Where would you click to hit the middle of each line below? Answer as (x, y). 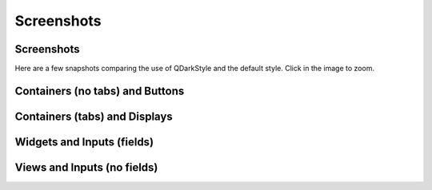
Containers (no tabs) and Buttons (100, 91)
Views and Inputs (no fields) (86, 167)
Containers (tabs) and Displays (94, 116)
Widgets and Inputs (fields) (84, 142)
